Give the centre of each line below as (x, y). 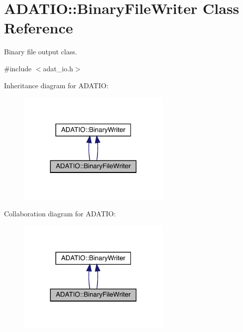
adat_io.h (58, 68)
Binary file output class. (41, 52)
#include (18, 68)
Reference (39, 28)
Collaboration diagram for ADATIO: (60, 213)
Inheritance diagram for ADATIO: (56, 85)
